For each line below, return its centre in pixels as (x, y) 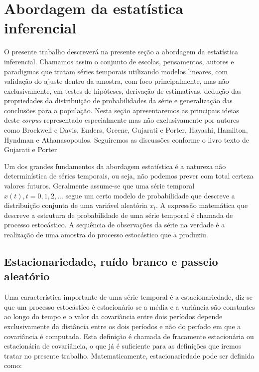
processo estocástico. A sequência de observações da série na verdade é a (115, 225)
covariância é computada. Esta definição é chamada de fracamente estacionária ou (129, 336)
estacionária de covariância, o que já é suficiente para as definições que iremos (123, 346)
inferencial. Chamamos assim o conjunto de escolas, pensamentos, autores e (119, 61)
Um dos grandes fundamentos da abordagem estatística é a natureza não (115, 166)
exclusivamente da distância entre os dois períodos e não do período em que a (123, 326)
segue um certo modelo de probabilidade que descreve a (150, 195)
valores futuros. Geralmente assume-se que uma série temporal (99, 186)
